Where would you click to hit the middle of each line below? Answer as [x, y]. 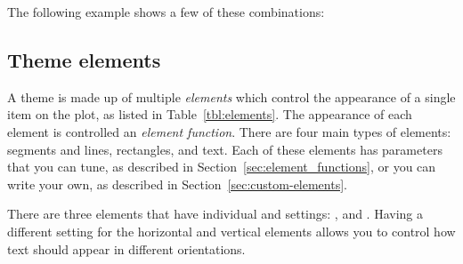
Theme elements [84, 59]
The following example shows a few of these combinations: [166, 12]
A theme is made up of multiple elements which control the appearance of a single [231, 96]
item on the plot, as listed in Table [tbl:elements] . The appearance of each [210, 114]
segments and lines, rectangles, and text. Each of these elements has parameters [225, 149]
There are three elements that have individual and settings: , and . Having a [215, 214]
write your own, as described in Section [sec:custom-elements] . [177, 184]
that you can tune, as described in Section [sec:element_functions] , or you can [222, 167]
